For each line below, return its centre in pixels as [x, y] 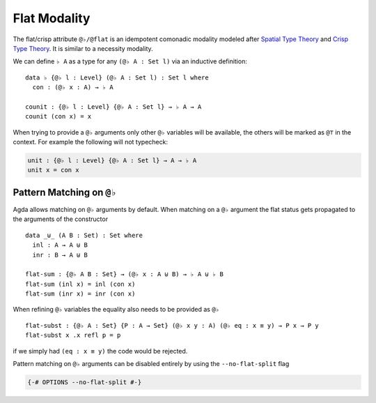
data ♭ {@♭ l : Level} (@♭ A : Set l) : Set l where [117, 77]
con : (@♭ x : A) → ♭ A [73, 88]
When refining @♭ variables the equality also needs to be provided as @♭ [116, 310]
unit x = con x [53, 170]
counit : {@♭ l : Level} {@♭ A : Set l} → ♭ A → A [113, 107]
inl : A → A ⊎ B [60, 245]
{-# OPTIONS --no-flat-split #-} [85, 382]
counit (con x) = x [58, 116]
